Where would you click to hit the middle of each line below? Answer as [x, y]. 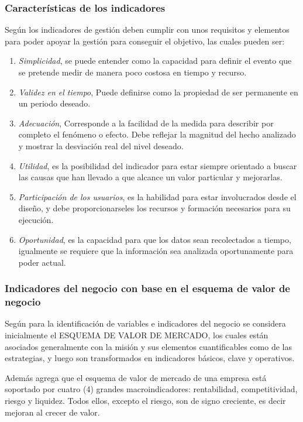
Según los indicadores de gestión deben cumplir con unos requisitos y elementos [147, 30]
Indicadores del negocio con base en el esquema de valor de [147, 288]
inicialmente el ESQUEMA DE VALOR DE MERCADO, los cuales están [137, 335]
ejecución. [36, 219]
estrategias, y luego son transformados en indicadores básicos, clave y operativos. [150, 358]
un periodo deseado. [54, 103]
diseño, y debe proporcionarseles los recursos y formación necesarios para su [154, 208]
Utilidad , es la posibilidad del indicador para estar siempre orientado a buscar [158, 165]
